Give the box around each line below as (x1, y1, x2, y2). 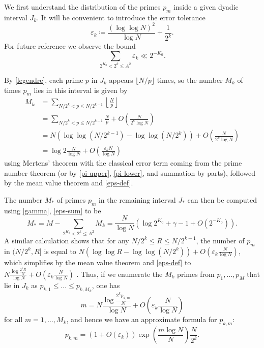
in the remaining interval (98, 195, 176, 205)
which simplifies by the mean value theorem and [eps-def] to (4, 257, 191, 267)
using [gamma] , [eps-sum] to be (4, 205, 101, 215)
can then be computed (187, 195, 257, 205)
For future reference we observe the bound (4, 40, 136, 51)
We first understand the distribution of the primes (4, 2, 161, 12)
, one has (92, 279, 120, 290)
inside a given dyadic (173, 2, 239, 12)
